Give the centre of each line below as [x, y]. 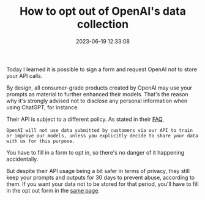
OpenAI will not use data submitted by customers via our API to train [99, 130]
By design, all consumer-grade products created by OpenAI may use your [99, 88]
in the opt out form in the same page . [53, 190]
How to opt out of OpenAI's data [103, 11]
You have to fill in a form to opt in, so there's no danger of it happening [95, 152]
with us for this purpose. [41, 141]
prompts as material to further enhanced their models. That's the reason [97, 94]
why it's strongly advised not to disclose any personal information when [97, 101]
